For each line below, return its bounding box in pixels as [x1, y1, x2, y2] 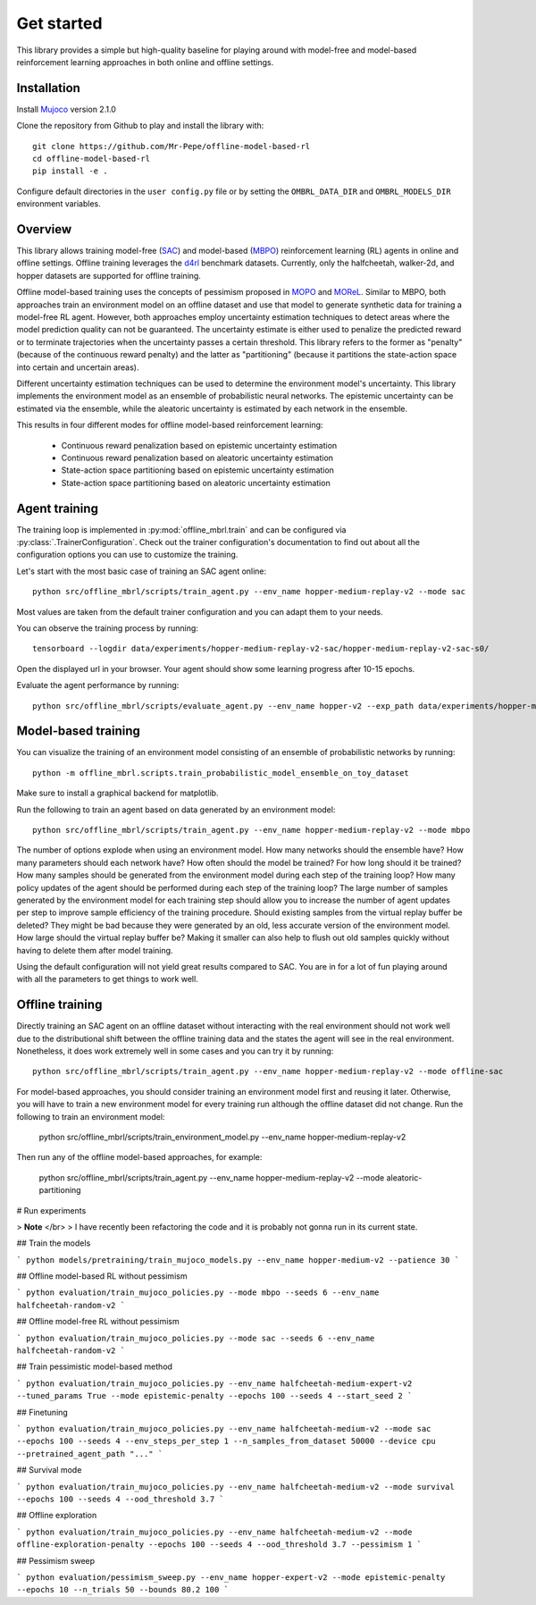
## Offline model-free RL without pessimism [16, 1316, 180, 1327]
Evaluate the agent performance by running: [16, 680, 180, 691]
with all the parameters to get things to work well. [16, 974, 198, 985]
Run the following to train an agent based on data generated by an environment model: [16, 804, 336, 815]
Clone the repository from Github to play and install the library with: [16, 121, 264, 131]
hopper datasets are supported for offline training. [16, 270, 201, 281]
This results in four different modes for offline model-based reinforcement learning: [16, 420, 323, 431]
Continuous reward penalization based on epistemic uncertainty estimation [61, 440, 338, 450]
